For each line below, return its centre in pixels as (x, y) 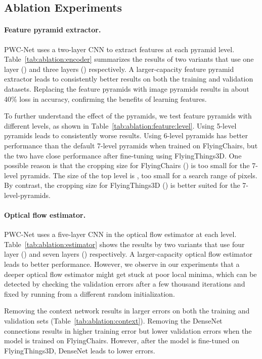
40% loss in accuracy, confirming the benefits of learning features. (105, 98)
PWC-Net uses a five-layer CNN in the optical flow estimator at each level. (120, 234)
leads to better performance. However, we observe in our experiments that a (122, 264)
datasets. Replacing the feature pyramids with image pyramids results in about (127, 88)
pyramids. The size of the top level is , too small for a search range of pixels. (139, 175)
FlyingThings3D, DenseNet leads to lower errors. (80, 350)
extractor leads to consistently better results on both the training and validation (129, 79)
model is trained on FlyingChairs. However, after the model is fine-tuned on (122, 341)
